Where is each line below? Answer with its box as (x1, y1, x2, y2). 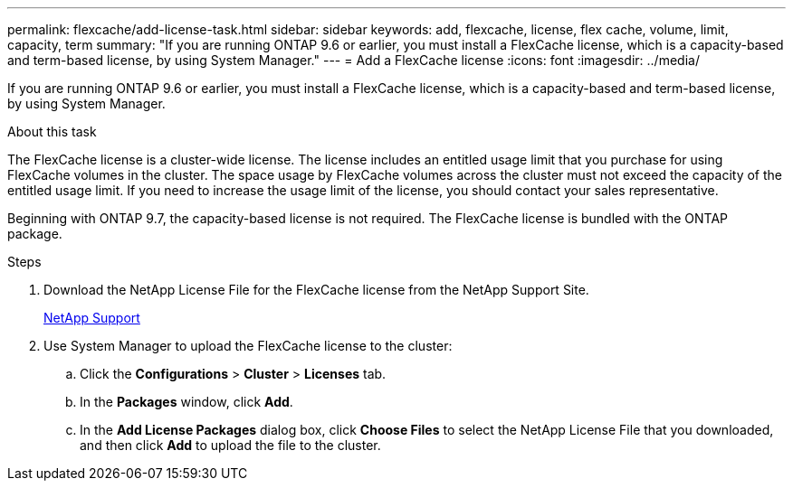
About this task (7, 124, 97, 139)
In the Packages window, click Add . (80, 394, 293, 409)
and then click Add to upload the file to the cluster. (80, 437, 381, 453)
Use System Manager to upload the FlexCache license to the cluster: (43, 338, 453, 353)
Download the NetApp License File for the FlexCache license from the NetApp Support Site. (43, 282, 589, 297)
